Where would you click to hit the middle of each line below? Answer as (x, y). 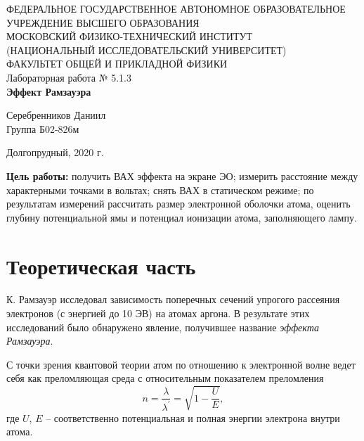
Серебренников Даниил (56, 115)
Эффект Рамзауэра (49, 91)
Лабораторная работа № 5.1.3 (69, 77)
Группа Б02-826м (43, 128)
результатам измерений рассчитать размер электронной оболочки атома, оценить (178, 204)
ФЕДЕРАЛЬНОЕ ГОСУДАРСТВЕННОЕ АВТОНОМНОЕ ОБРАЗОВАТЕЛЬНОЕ (176, 8)
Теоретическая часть (101, 266)
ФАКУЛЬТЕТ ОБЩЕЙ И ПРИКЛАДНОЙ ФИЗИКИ (117, 64)
